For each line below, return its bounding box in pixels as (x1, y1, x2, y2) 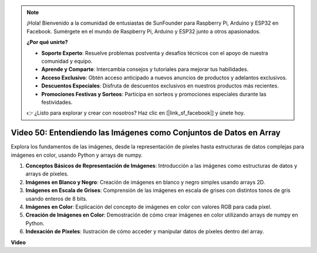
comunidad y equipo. (41, 58, 93, 65)
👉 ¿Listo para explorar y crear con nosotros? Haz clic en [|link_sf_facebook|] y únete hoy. (26, 109, 245, 117)
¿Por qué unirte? (26, 39, 68, 46)
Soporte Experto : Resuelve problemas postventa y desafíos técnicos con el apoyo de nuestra (41, 49, 268, 56)
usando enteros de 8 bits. (25, 195, 87, 202)
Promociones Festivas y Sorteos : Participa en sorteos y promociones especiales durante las (41, 90, 267, 97)
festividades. (41, 99, 73, 106)
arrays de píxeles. (25, 170, 69, 177)
